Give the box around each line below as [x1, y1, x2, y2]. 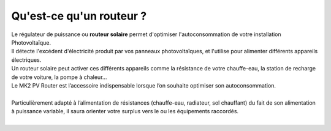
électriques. [11, 56, 42, 64]
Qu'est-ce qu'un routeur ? [11, 9, 147, 23]
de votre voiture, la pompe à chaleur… [11, 73, 107, 81]
